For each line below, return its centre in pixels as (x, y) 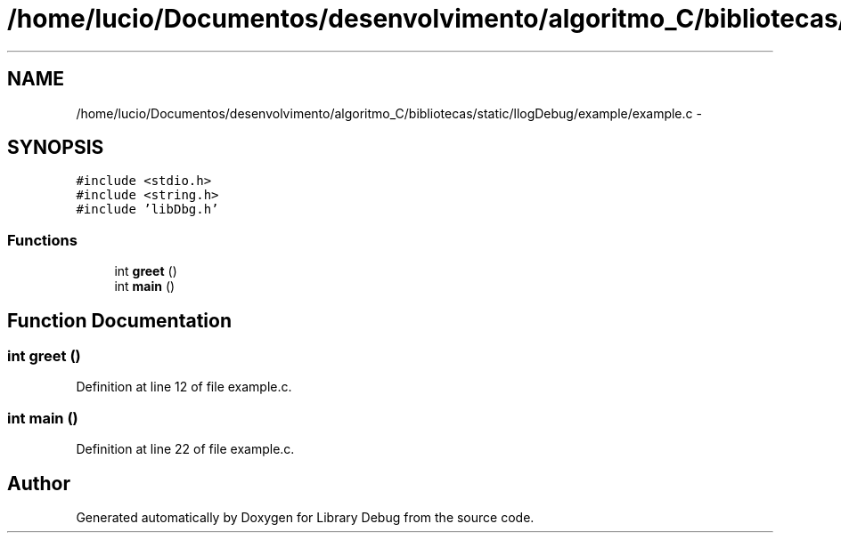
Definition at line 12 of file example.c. (184, 387)
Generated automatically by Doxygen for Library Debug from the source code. (305, 517)
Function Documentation (119, 320)
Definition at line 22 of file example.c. (185, 449)
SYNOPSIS (56, 148)
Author (39, 483)
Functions (42, 240)
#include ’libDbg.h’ (147, 210)
